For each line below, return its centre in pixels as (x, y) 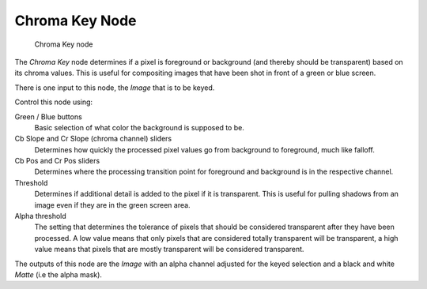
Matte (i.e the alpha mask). (59, 274)
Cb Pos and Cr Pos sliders (57, 161)
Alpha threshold (40, 216)
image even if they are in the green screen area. (112, 205)
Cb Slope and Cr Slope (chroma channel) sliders (93, 139)
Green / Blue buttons (48, 116)
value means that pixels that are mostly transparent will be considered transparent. (169, 250)
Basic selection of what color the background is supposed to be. (139, 127)
